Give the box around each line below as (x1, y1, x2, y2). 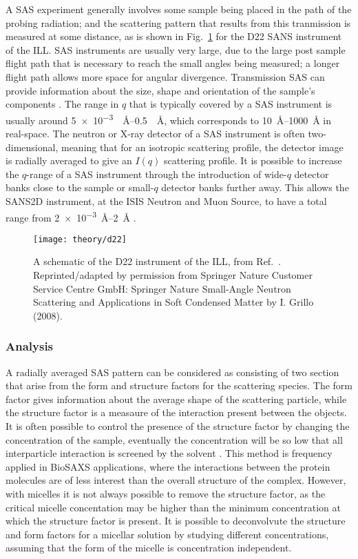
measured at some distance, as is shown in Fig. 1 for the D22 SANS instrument (6, 29, 342, 43)
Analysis (6, 337, 54, 355)
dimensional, (6, 139, 59, 154)
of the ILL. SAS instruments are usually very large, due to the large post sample (6, 42, 346, 57)
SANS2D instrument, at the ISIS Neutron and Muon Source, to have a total (6, 193, 327, 208)
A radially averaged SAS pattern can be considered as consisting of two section (6, 364, 339, 379)
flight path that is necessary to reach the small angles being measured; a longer (6, 56, 340, 70)
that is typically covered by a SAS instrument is (129, 97, 333, 111)
